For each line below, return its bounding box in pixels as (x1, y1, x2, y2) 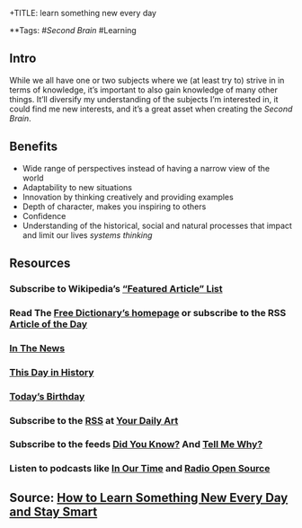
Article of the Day (9, 318, 88, 330)
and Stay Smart (9, 504, 98, 519)
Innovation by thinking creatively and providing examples (22, 191, 234, 202)
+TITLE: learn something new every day (9, 8, 157, 18)
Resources (9, 256, 71, 271)
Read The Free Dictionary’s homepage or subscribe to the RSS (9, 306, 287, 319)
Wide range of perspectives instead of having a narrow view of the (22, 163, 271, 173)
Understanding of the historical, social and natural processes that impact (22, 220, 292, 231)
